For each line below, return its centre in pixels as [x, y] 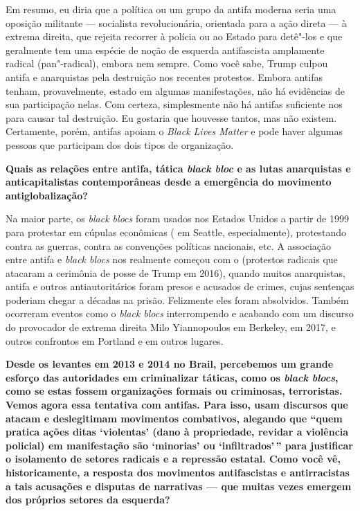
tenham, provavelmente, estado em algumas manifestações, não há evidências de [175, 90]
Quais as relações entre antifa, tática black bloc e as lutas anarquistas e [178, 168]
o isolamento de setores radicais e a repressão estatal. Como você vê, [173, 459]
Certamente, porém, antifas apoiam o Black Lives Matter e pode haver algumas [174, 131]
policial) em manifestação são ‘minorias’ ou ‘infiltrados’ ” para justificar [179, 445]
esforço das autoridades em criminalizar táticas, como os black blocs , [172, 377]
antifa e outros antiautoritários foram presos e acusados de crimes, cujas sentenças [180, 286]
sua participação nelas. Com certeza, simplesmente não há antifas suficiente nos [174, 104]
